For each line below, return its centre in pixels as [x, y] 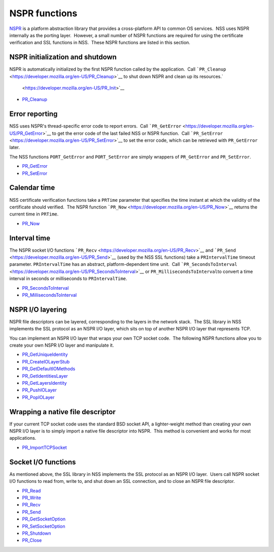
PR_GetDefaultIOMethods [49, 369]
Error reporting [33, 114]
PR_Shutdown [37, 533]
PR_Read [31, 490]
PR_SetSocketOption [44, 526]
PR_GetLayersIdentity [44, 383]
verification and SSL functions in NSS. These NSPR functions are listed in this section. [100, 43]
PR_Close [32, 540]
